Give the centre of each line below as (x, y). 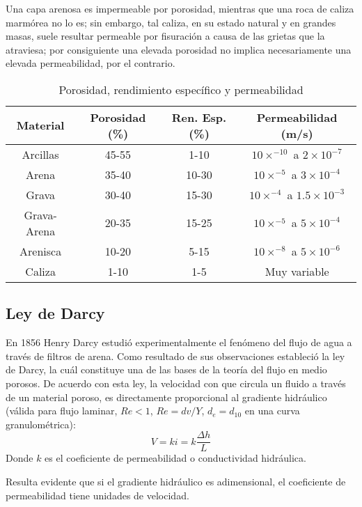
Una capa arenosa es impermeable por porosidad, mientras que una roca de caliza (180, 8)
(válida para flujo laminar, (62, 411)
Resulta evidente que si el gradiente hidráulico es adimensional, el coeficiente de (176, 481)
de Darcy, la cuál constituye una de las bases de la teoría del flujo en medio (166, 369)
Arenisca (41, 251)
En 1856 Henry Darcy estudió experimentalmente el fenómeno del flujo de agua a (179, 342)
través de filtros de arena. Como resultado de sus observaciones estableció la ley (175, 356)
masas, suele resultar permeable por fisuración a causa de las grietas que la (165, 36)
